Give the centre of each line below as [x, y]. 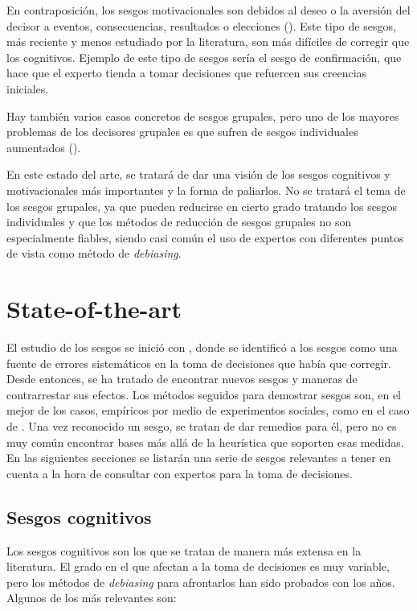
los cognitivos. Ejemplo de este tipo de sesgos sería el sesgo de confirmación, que [204, 57]
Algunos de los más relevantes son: [92, 598]
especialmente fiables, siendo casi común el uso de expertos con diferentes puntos [205, 237]
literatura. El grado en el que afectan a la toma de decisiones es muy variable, [198, 566]
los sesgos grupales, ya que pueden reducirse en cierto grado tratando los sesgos [202, 206]
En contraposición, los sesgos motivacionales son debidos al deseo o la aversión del [208, 10]
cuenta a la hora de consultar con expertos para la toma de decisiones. [180, 473]
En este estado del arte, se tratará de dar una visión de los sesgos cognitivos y [198, 174]
